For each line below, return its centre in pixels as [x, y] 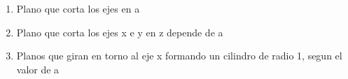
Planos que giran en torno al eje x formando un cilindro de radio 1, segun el [179, 56]
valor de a [38, 69]
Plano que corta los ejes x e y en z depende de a [120, 32]
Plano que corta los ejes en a [78, 8]
